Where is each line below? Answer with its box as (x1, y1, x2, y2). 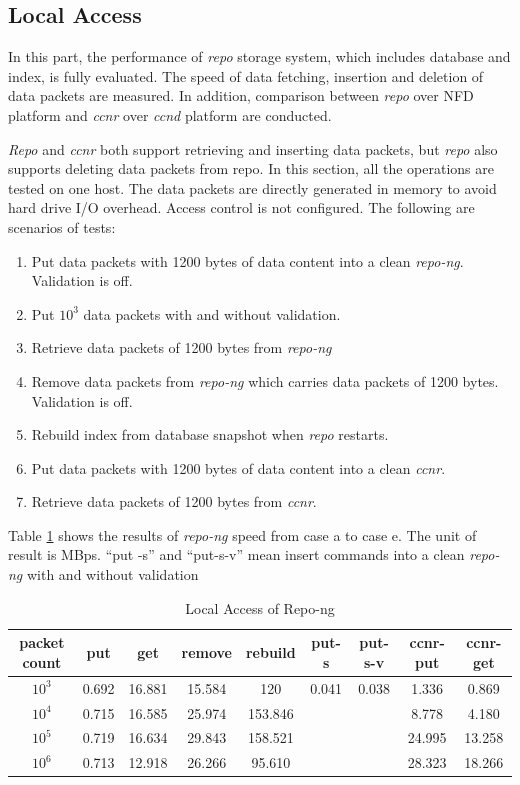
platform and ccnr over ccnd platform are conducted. (8, 104, 332, 125)
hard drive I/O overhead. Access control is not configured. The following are (8, 197, 475, 218)
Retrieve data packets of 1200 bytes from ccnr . (31, 491, 317, 512)
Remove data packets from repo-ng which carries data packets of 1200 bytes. (31, 370, 499, 391)
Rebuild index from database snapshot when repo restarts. (31, 424, 389, 445)
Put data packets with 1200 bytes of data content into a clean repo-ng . (31, 250, 464, 271)
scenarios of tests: (8, 216, 116, 237)
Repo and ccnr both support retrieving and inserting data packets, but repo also (8, 138, 498, 159)
